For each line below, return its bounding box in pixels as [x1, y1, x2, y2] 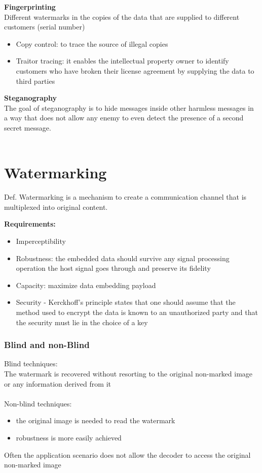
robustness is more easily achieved [16, 432, 122, 443]
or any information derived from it [4, 378, 111, 389]
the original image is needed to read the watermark [16, 415, 175, 426]
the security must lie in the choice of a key [16, 317, 148, 327]
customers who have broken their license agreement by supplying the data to [16, 65, 254, 76]
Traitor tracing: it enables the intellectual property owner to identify [16, 55, 229, 66]
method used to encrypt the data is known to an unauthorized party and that [16, 307, 258, 317]
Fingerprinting [4, 2, 56, 12]
